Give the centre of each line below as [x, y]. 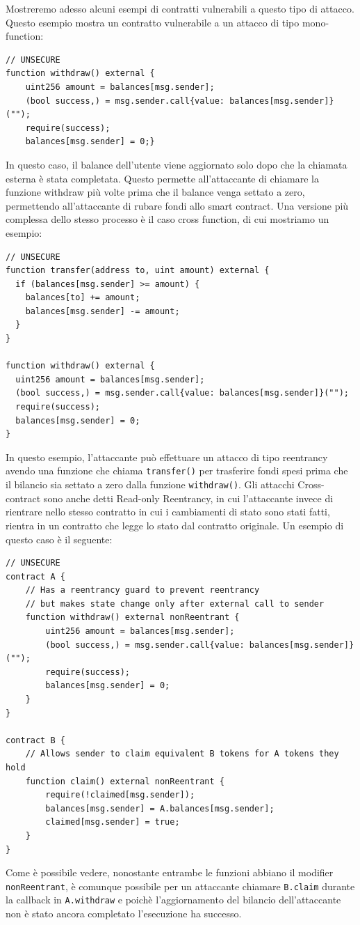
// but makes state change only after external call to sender [175, 604]
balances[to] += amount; [83, 298]
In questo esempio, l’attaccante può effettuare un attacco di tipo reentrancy [167, 457]
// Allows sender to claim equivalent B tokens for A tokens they [182, 754]
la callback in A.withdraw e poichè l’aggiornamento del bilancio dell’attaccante [173, 900]
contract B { [35, 740]
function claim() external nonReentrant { [125, 781]
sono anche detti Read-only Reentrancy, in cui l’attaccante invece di [188, 498]
